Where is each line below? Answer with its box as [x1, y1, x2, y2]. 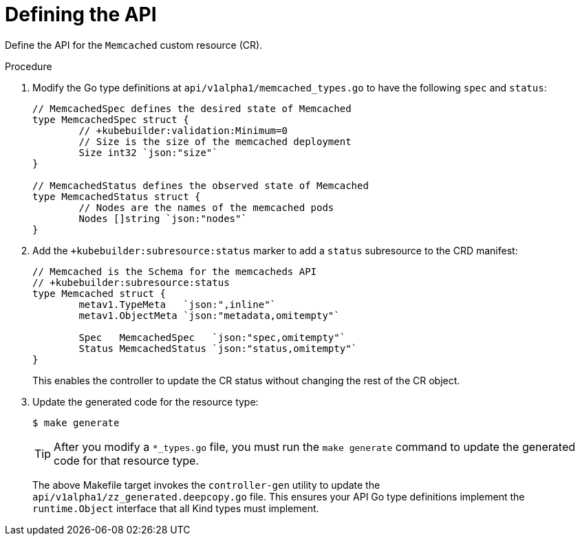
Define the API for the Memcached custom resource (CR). [5, 38, 263, 51]
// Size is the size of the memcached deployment [78, 135, 352, 147]
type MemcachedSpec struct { [32, 113, 189, 125]
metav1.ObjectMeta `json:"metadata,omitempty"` [78, 309, 340, 321]
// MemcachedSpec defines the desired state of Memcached [32, 102, 352, 114]
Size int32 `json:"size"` [78, 146, 218, 158]
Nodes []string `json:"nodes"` [78, 212, 247, 224]
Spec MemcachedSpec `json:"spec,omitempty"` [78, 331, 346, 343]
